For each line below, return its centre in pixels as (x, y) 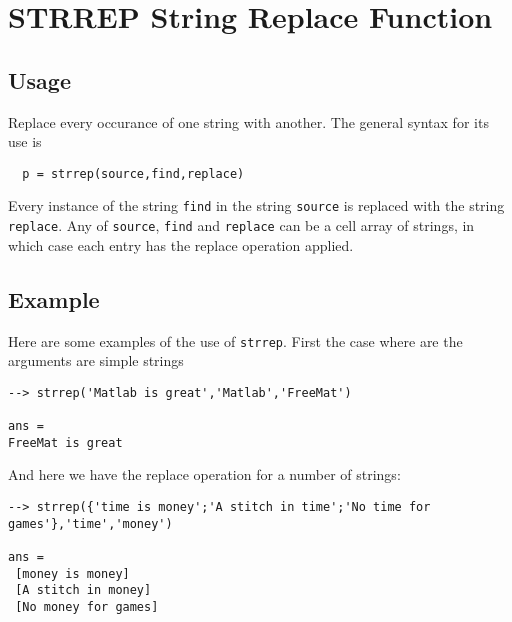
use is (25, 141)
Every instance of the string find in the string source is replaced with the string (256, 205)
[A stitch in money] (83, 590)
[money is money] (72, 573)
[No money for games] (87, 606)
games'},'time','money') (90, 523)
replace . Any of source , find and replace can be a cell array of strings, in (241, 225)
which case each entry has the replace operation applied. (181, 244)
